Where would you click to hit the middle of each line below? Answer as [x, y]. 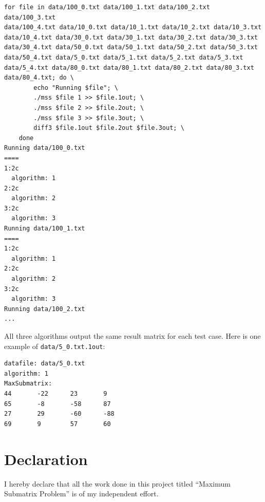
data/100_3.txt [30, 17]
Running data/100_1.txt [45, 229]
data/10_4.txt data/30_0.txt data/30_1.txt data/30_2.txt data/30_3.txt [131, 37]
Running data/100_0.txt [45, 148]
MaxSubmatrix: [28, 384]
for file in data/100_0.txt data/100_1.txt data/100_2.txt [107, 7]
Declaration [46, 459]
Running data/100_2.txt [45, 309]
